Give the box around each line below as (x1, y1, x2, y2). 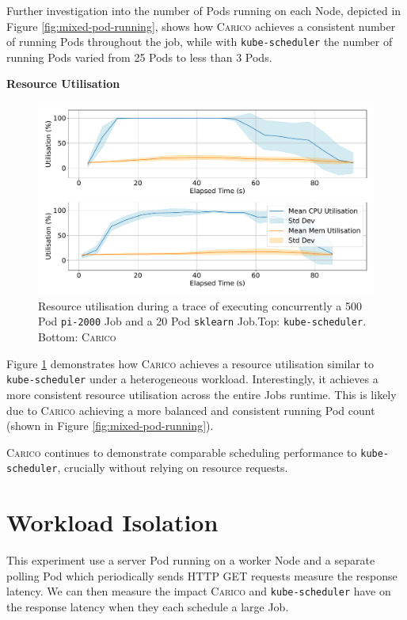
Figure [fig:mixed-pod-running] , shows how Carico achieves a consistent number (6, 17, 396, 34)
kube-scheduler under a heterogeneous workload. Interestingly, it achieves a (6, 371, 378, 387)
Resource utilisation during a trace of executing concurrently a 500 (38, 297, 362, 314)
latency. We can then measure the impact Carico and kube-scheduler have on (6, 583, 391, 599)
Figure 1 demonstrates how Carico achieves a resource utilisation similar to (6, 355, 375, 371)
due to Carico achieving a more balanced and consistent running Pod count (6, 401, 375, 418)
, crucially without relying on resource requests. (57, 459, 288, 476)
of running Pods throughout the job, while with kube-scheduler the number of (6, 33, 393, 50)
